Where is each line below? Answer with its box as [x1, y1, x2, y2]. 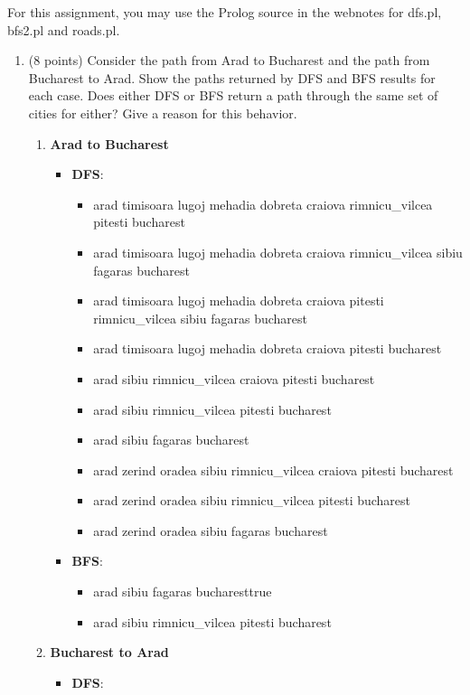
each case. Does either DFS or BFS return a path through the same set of [28, 86, 438, 105]
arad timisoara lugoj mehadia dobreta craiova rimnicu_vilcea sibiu [93, 242, 463, 261]
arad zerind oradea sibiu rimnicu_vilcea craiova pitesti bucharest [93, 460, 454, 479]
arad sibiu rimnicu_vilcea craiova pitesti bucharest [93, 369, 375, 388]
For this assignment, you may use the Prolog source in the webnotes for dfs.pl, [7, 3, 442, 21]
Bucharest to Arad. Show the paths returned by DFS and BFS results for [28, 68, 436, 87]
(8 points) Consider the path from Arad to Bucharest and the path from [28, 51, 430, 70]
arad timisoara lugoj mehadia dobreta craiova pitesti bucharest [93, 339, 442, 358]
